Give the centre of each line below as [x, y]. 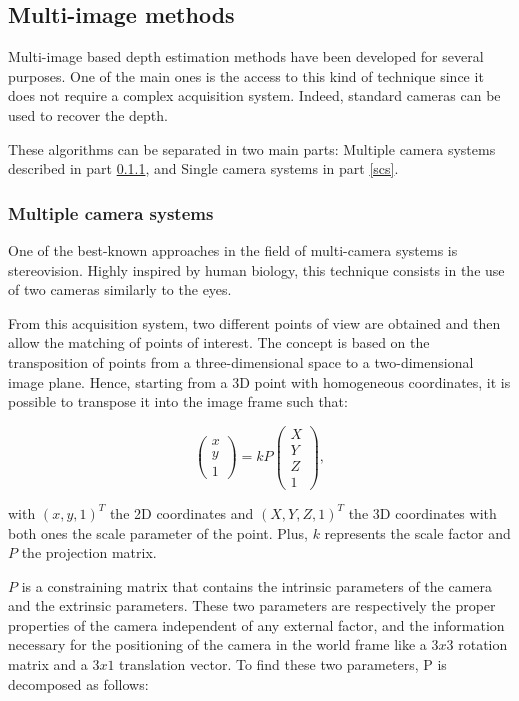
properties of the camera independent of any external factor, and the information [256, 624]
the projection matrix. [89, 552]
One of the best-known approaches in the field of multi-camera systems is [233, 249]
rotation [483, 644]
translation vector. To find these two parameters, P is [283, 664]
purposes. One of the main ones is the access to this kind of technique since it [246, 75]
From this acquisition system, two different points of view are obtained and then [254, 322]
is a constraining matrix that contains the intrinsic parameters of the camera [257, 585]
